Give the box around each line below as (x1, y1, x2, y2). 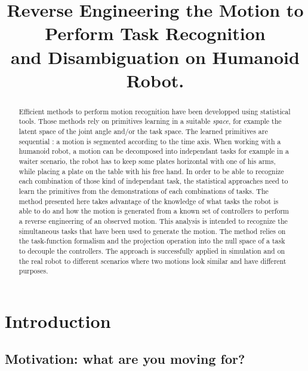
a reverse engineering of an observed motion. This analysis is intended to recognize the (19, 215, 288, 226)
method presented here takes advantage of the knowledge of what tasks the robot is (19, 196, 279, 206)
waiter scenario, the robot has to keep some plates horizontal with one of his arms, (19, 156, 276, 166)
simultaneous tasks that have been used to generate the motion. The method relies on (19, 226, 286, 236)
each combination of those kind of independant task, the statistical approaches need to (19, 176, 288, 186)
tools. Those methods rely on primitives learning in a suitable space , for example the (19, 116, 282, 126)
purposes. (19, 266, 48, 276)
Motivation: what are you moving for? (5, 349, 245, 368)
